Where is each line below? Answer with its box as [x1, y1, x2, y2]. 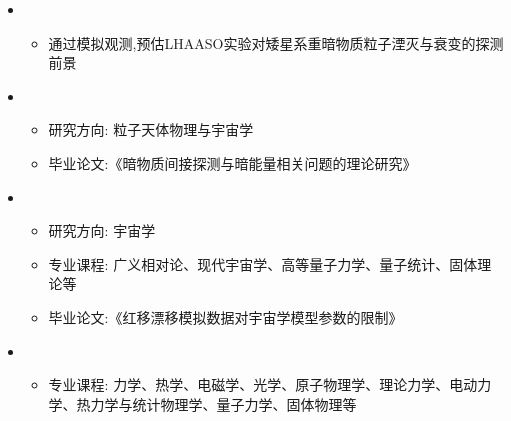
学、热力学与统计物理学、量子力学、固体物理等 [48, 393, 357, 414]
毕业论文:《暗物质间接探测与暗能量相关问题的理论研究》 [48, 152, 417, 173]
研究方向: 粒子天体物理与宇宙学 [48, 119, 254, 140]
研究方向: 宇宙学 [48, 220, 156, 241]
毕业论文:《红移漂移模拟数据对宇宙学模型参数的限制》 [48, 306, 403, 327]
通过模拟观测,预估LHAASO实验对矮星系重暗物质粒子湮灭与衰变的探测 [48, 32, 504, 53]
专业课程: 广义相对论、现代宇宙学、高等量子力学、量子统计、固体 [48, 253, 478, 274]
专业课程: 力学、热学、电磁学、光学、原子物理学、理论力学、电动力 [48, 374, 492, 395]
